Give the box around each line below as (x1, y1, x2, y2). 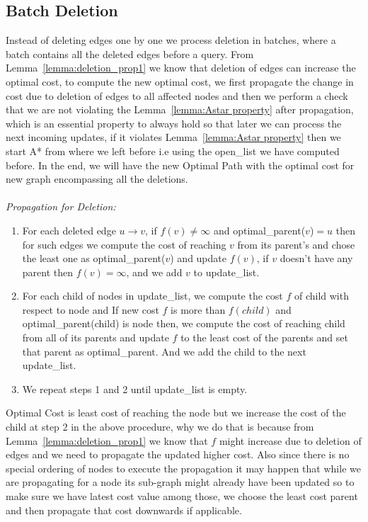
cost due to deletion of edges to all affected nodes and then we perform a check (6, 88, 348, 103)
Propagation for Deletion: (6, 199, 116, 214)
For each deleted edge (22, 222, 116, 237)
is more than (171, 302, 226, 317)
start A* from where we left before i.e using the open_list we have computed (6, 143, 340, 158)
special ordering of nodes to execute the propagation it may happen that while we (6, 460, 361, 475)
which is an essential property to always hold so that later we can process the (6, 115, 342, 130)
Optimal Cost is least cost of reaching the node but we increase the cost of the (6, 405, 346, 420)
